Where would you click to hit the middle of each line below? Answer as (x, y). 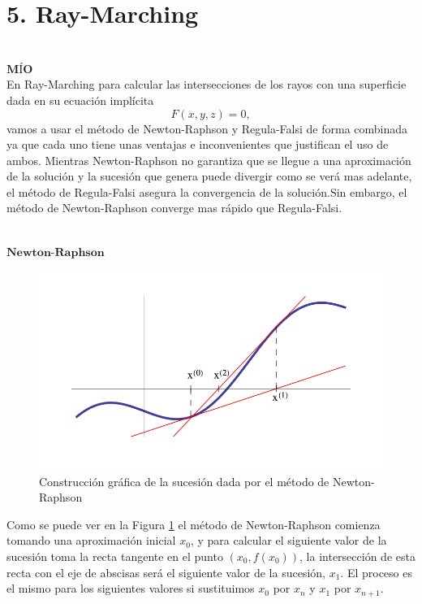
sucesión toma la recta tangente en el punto (115, 556)
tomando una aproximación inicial (91, 540)
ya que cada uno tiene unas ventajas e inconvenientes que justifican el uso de (198, 144)
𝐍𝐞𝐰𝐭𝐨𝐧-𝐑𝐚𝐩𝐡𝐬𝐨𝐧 (56, 252)
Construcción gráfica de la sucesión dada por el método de (184, 481)
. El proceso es (376, 572)
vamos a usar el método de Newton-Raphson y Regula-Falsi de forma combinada (207, 128)
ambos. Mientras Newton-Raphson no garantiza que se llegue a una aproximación (209, 160)
